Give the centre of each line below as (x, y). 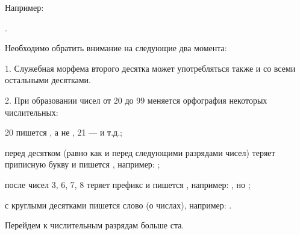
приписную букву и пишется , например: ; (83, 164)
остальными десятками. (48, 80)
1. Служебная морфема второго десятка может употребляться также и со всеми (150, 68)
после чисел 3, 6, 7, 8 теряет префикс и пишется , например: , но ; (128, 184)
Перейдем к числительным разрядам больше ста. (95, 225)
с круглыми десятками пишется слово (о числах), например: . (118, 205)
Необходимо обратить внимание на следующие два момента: (116, 48)
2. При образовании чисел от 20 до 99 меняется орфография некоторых (136, 100)
